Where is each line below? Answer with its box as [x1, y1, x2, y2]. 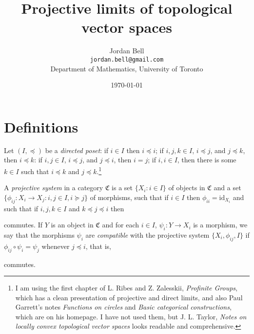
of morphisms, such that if [90, 192, 169, 202]
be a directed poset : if [45, 145, 108, 155]
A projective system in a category [4, 182, 103, 193]
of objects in [168, 182, 205, 193]
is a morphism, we [193, 220, 248, 230]
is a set [112, 182, 133, 193]
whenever [41, 241, 70, 251]
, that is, [85, 241, 111, 251]
